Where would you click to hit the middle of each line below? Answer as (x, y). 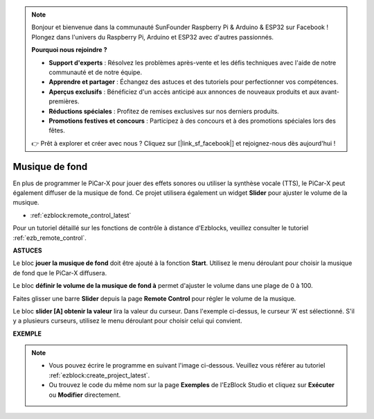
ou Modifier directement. (85, 395)
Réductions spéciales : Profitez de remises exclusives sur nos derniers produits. (164, 111)
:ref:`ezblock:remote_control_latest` (81, 215)
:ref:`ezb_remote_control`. (50, 238)
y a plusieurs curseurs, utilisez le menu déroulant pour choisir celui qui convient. (127, 321)
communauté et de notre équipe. (96, 72)
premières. (64, 101)
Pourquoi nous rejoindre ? (69, 50)
